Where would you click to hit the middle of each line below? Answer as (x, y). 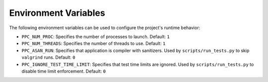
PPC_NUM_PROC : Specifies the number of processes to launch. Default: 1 (96, 37)
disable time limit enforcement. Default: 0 (64, 71)
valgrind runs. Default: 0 (48, 57)
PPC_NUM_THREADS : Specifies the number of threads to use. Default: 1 (94, 43)
